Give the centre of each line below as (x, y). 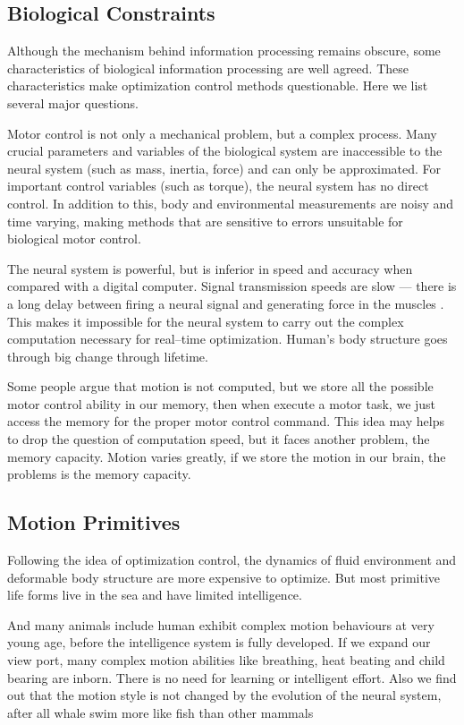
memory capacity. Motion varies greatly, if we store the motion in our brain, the (227, 456)
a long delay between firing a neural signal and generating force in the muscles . (226, 303)
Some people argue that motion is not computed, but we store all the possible (220, 386)
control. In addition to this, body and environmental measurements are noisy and (231, 203)
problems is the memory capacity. (99, 474)
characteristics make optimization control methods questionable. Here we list (218, 85)
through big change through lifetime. (108, 356)
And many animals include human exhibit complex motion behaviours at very (221, 624)
